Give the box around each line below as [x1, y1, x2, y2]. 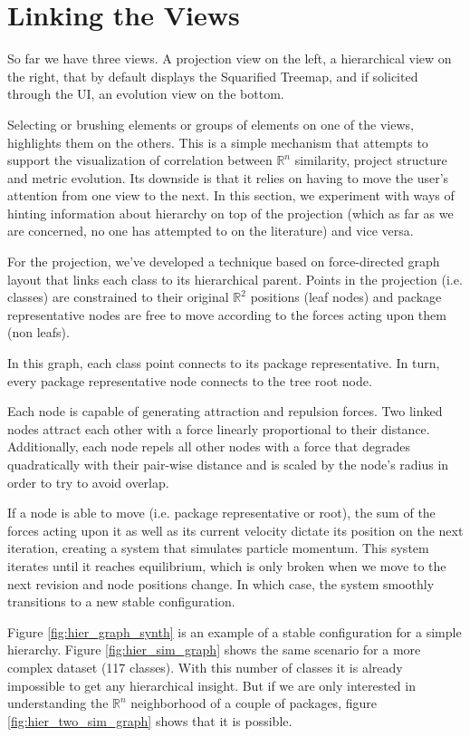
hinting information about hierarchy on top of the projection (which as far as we [7, 203, 454, 222]
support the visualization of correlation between [7, 150, 273, 170]
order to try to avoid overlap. [7, 472, 169, 491]
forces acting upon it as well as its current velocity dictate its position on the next [7, 520, 464, 539]
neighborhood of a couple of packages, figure [130, 693, 377, 713]
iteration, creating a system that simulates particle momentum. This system [7, 538, 429, 558]
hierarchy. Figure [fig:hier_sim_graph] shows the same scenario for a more [7, 640, 421, 659]
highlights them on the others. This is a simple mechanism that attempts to [7, 132, 428, 151]
